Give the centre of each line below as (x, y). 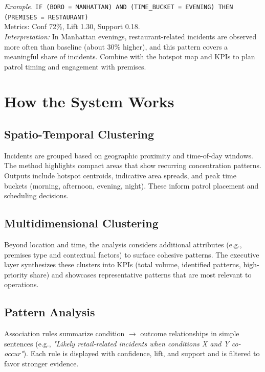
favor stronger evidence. (41, 363)
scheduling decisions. (36, 195)
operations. (21, 284)
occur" (14, 353)
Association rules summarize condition (64, 333)
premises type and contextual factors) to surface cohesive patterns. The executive (132, 254)
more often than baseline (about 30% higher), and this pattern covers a (116, 46)
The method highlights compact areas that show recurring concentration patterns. (133, 165)
